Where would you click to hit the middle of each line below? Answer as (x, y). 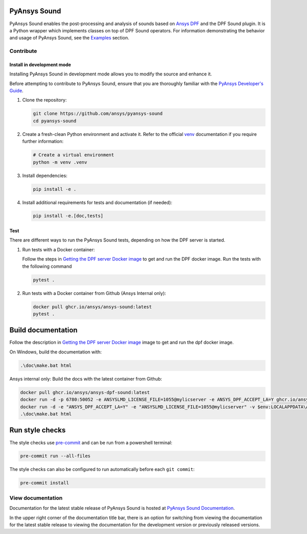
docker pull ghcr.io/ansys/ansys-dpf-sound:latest (85, 392)
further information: (43, 142)
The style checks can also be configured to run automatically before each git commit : (102, 469)
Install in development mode (40, 65)
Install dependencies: (45, 175)
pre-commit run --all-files (55, 456)
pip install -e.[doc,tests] (68, 216)
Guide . (16, 91)
